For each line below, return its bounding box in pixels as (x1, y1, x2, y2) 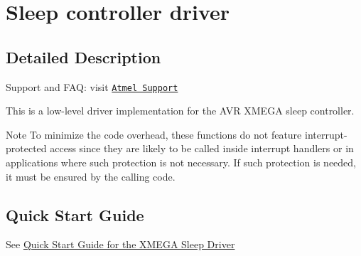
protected (6, 141, 47, 156)
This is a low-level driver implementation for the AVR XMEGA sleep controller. (6, 103, 355, 118)
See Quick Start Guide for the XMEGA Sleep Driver (6, 237, 235, 252)
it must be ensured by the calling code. (6, 169, 176, 183)
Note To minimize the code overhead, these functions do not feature (6, 127, 302, 142)
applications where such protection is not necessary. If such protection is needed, (6, 155, 357, 170)
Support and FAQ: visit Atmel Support (6, 79, 178, 94)
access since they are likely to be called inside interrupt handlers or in (50, 141, 354, 156)
